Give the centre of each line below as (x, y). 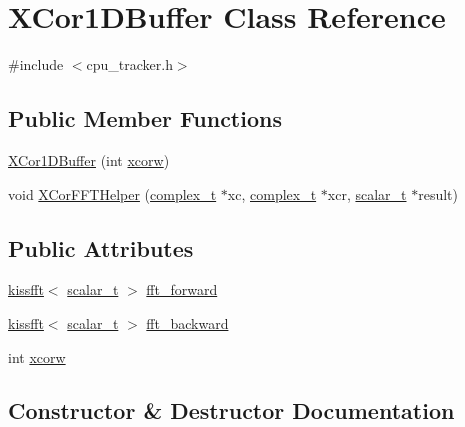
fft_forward (182, 289)
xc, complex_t (272, 193)
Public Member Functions (145, 118)
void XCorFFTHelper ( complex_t (112, 193)
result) (438, 193)
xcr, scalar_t (367, 193)
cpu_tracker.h (129, 64)
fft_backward (187, 322)
